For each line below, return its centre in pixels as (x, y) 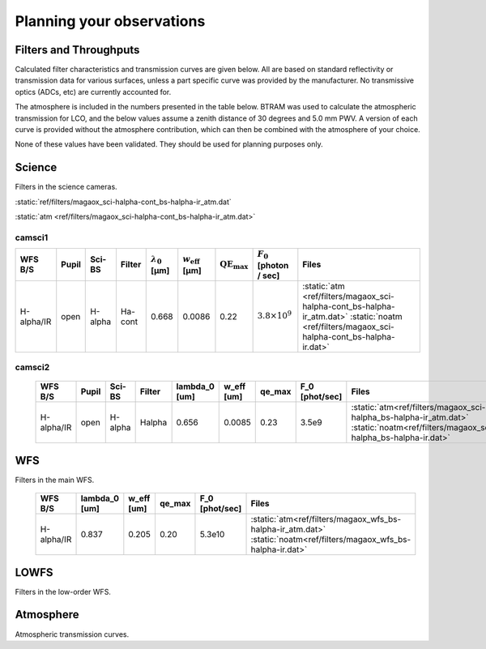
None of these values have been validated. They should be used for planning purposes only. (169, 144)
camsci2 (32, 367)
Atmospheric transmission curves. (72, 634)
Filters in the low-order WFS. (63, 591)
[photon (273, 265)
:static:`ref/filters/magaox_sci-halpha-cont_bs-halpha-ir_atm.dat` (124, 202)
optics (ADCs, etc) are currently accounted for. (93, 92)
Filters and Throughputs (77, 50)
